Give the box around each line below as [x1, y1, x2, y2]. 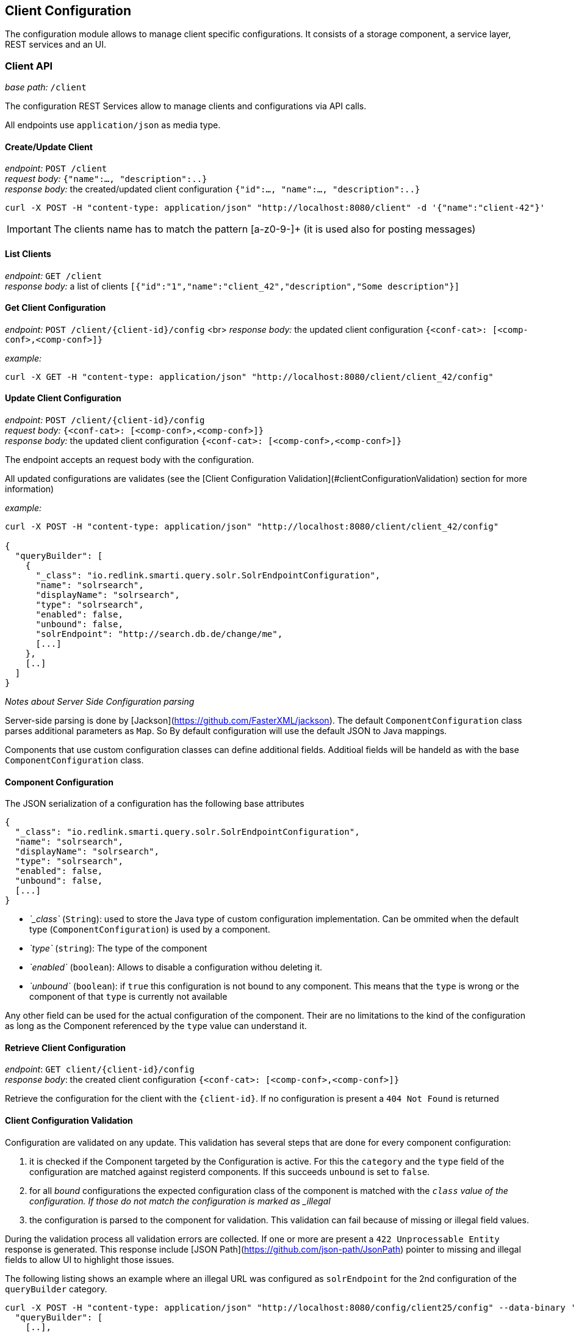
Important [7, 223, 51, 236]
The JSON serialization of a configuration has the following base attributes [5, 798, 304, 809]
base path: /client [5, 82, 87, 93]
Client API [5, 59, 53, 72]
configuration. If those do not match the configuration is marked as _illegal [29, 1195, 331, 1206]
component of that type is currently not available [29, 991, 228, 1002]
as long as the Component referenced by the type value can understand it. [5, 1021, 307, 1032]
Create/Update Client [5, 141, 93, 152]
